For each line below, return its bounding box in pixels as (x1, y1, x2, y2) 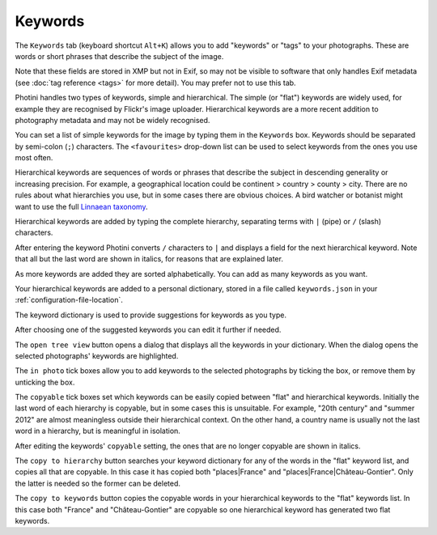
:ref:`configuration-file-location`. (15, 295, 123, 305)
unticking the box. (15, 377, 75, 387)
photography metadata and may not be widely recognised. (15, 115, 210, 125)
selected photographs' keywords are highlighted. (15, 350, 179, 360)
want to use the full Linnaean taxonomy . (15, 202, 149, 211)
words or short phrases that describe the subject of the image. (15, 51, 224, 61)
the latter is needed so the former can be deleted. (15, 478, 181, 488)
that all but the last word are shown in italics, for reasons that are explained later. (15, 254, 283, 264)
